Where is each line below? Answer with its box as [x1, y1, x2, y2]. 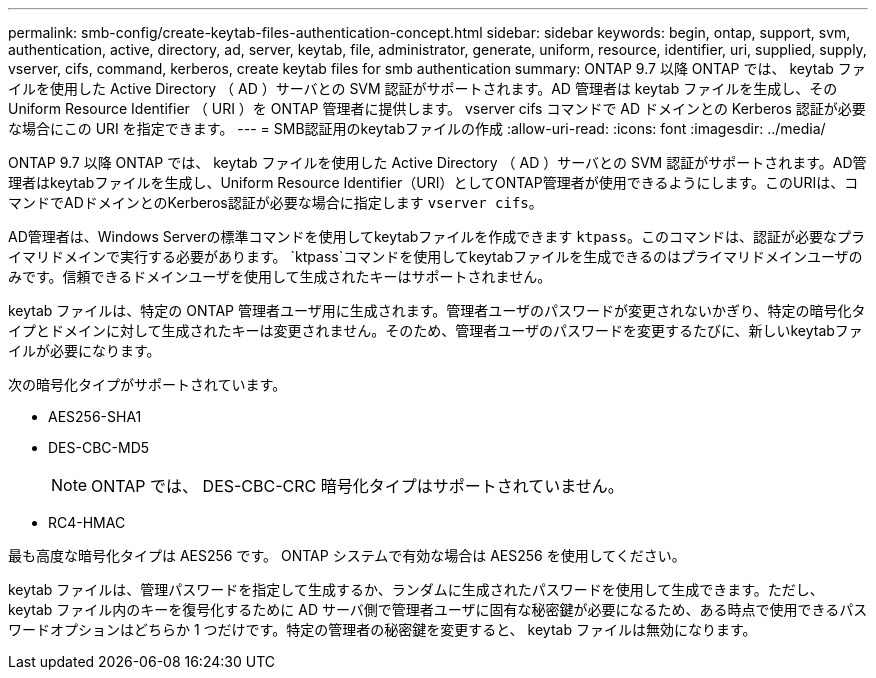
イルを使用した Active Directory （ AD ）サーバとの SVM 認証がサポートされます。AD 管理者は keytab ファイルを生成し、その [8, 80, 838, 97]
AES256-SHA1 [48, 408, 142, 425]
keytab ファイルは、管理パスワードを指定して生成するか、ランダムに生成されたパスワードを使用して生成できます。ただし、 [8, 581, 824, 598]
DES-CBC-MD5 [48, 439, 150, 456]
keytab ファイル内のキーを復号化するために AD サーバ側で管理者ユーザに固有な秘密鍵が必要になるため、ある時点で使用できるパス [8, 601, 868, 618]
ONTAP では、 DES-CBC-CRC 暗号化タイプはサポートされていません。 [91, 476, 624, 496]
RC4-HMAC [48, 514, 126, 531]
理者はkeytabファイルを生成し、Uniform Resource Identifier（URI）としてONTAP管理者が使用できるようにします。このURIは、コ [8, 174, 859, 191]
